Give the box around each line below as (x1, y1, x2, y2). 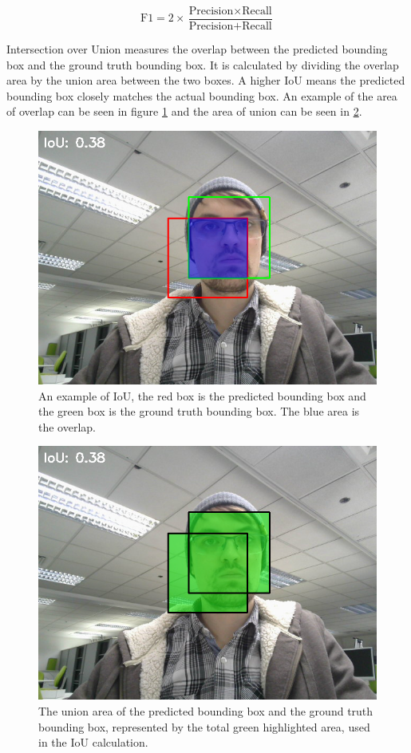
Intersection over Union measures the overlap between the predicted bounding (6, 41, 388, 57)
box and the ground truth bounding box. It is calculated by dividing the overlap (6, 56, 399, 73)
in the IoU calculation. (38, 734, 148, 751)
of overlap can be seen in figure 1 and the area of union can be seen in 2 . (6, 103, 362, 120)
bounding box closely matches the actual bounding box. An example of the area (6, 87, 397, 104)
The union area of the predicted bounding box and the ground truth (38, 703, 373, 719)
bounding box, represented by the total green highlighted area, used (38, 718, 370, 735)
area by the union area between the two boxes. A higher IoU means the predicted (6, 72, 405, 89)
